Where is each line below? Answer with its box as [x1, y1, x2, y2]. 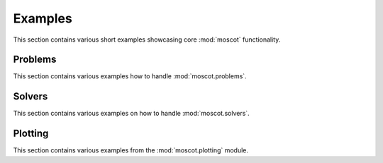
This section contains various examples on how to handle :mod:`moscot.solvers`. [13, 109, 250, 118]
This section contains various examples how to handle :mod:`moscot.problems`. [13, 72, 248, 80]
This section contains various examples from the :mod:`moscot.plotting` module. [13, 146, 248, 155]
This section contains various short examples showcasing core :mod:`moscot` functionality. [13, 35, 281, 44]
